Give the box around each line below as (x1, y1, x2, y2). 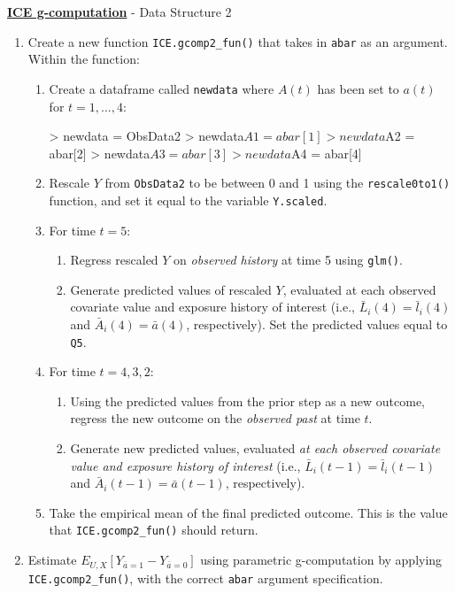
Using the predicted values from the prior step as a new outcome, (70, 391, 425, 410)
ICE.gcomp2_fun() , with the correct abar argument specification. (27, 568, 383, 587)
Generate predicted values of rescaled (70, 280, 272, 298)
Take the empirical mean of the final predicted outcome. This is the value (49, 503, 448, 521)
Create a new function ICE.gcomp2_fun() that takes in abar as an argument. (27, 32, 448, 50)
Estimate (27, 551, 77, 569)
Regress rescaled (70, 250, 158, 269)
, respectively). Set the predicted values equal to (186, 315, 448, 334)
